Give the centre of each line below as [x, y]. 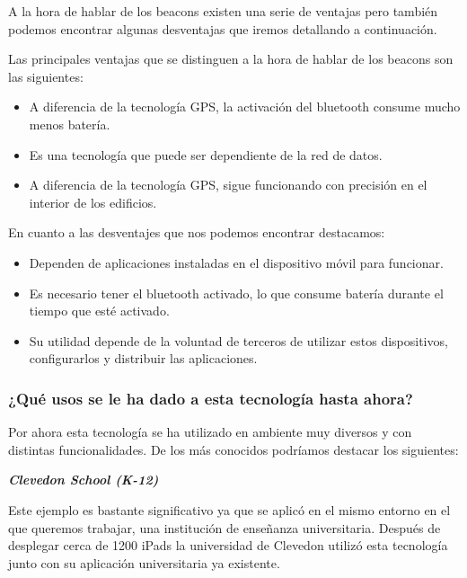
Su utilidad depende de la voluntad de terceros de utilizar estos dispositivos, [238, 340]
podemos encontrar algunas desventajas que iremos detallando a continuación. [223, 28]
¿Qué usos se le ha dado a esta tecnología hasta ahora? [211, 398]
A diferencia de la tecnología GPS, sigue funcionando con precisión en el [228, 185]
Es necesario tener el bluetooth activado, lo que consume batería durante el [236, 293]
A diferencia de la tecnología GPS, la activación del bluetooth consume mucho [245, 107]
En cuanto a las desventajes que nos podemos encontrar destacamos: [197, 232]
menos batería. [70, 124]
